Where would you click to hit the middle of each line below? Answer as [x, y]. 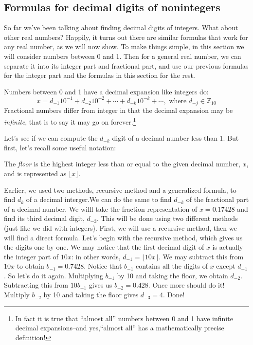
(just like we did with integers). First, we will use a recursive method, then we [120, 227]
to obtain [30, 266]
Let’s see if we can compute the [51, 138]
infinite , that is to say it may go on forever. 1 [70, 121]
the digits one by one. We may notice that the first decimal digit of [104, 247]
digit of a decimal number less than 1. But [175, 138]
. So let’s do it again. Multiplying [54, 275]
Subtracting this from [36, 285]
